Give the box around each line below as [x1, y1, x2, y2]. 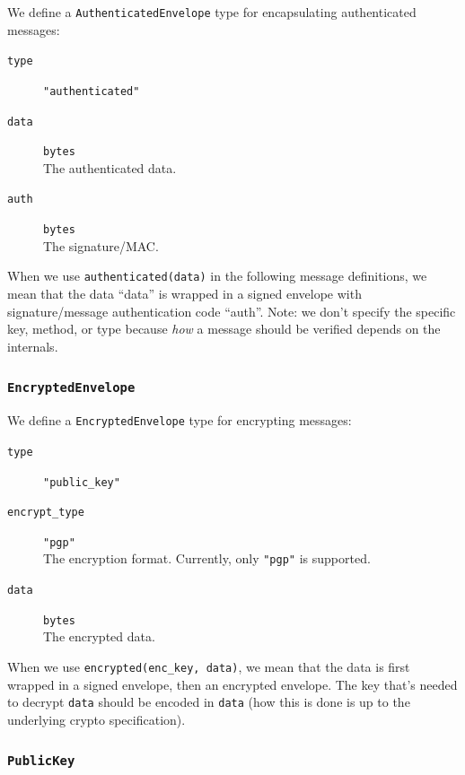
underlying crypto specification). [7, 710, 186, 728]
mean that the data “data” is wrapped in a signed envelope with [7, 284, 362, 303]
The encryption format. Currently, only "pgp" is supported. [43, 549, 371, 568]
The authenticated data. [43, 158, 177, 177]
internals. [7, 336, 58, 355]
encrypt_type [7, 506, 84, 519]
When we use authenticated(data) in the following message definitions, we [7, 266, 427, 285]
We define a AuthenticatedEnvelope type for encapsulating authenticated [7, 3, 417, 21]
